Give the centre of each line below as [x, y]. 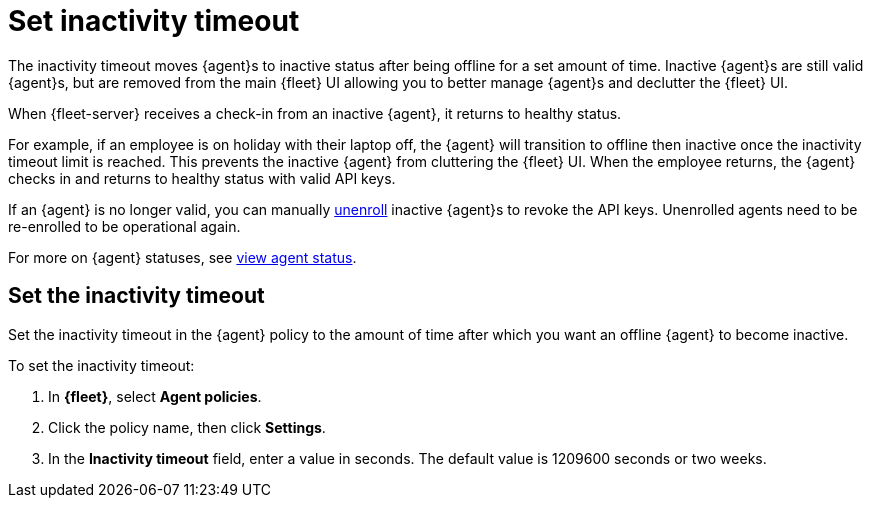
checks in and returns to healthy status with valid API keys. [202, 178]
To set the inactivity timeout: [101, 365]
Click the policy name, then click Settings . [187, 427]
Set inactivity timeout [154, 21]
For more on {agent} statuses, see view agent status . [182, 257]
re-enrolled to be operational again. [124, 226]
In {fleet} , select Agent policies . [155, 396]
